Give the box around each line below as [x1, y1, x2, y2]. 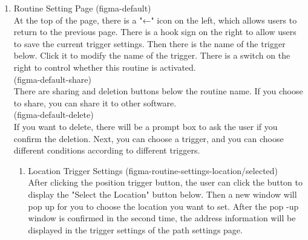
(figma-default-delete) [13, 108, 94, 121]
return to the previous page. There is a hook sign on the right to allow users [13, 25, 297, 38]
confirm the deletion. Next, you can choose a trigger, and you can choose [13, 132, 284, 144]
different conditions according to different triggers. [13, 144, 200, 157]
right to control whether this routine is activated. [13, 60, 196, 73]
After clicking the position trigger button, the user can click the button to [28, 176, 303, 189]
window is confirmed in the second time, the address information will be [28, 212, 296, 224]
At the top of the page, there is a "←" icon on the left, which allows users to [13, 13, 297, 26]
